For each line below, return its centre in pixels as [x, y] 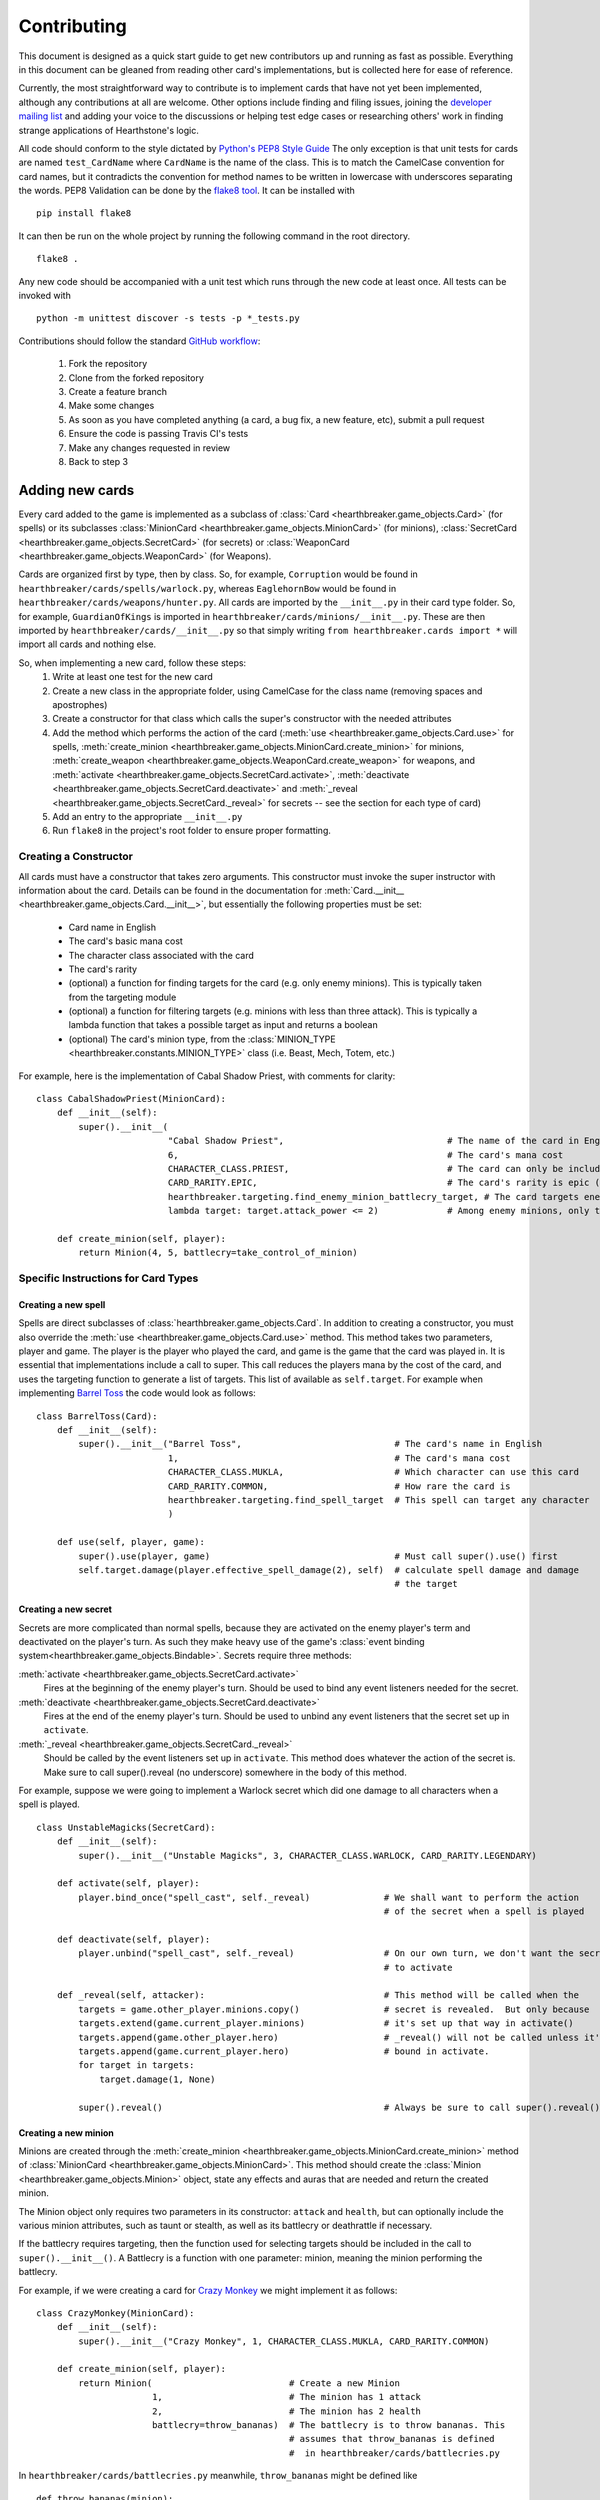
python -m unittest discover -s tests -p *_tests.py [168, 318]
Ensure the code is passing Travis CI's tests [158, 434]
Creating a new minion [66, 2132]
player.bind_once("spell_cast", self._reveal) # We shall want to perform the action [329, 1897]
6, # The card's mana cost [365, 1154]
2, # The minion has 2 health [286, 2411]
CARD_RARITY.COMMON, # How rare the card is [339, 1486]
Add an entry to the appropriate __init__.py [147, 817]
